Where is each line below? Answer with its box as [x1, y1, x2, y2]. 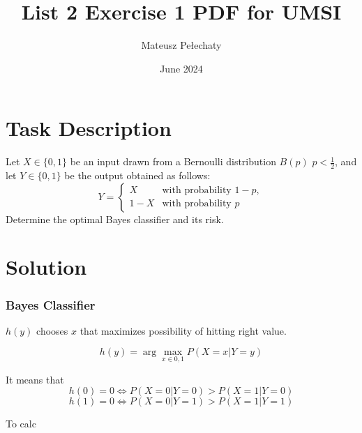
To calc [6, 416, 36, 431]
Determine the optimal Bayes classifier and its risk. [6, 211, 224, 226]
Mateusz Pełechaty [141, 38, 222, 52]
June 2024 [160, 61, 203, 75]
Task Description [6, 114, 172, 142]
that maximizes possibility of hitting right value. [80, 323, 287, 337]
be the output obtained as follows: [64, 168, 211, 183]
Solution [6, 252, 87, 281]
